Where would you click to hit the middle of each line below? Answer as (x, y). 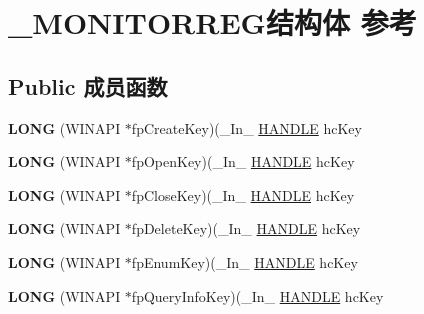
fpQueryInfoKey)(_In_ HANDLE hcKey (257, 295)
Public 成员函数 (88, 85)
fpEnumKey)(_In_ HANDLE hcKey (244, 261)
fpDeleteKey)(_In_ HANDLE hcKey (246, 228)
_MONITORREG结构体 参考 (212, 22)
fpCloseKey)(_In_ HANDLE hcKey (243, 194)
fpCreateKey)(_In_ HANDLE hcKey (246, 127)
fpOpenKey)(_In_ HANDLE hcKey (243, 161)
